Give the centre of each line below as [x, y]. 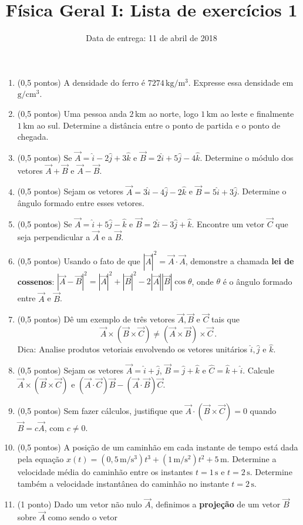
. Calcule [258, 370]
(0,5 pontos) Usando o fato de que [79, 260]
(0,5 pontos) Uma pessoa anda [72, 113]
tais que [225, 319]
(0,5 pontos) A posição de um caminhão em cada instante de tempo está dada [158, 447]
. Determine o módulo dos [247, 157]
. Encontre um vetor [228, 223]
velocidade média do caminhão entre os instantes [105, 472]
